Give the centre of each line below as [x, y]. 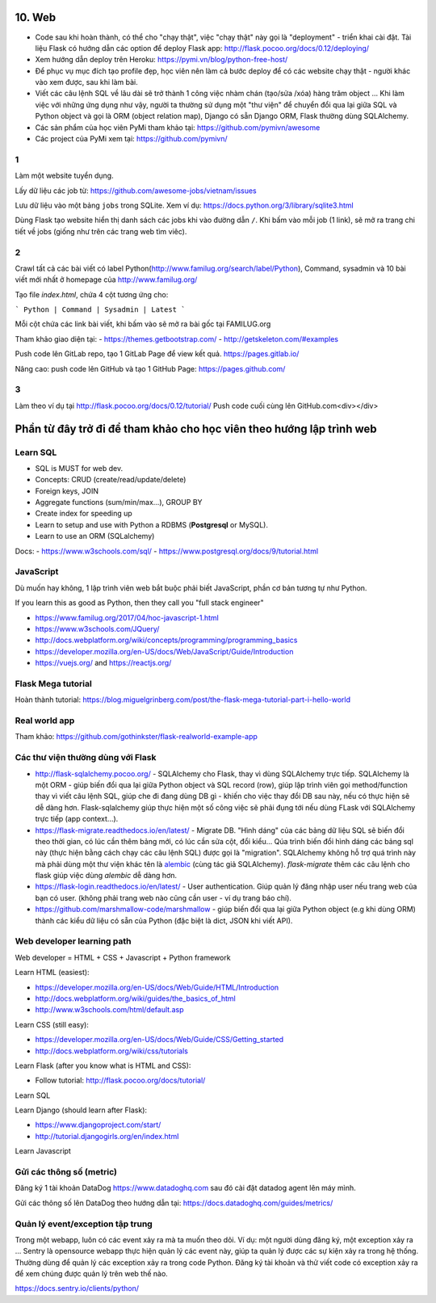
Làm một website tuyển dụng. [64, 176]
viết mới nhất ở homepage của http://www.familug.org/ [106, 280]
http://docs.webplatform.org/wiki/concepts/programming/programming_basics [166, 640]
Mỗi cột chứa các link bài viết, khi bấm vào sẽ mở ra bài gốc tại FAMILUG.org [143, 324]
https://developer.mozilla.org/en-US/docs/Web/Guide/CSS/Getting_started [159, 1040]
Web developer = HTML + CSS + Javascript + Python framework [123, 957]
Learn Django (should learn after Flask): [81, 1110]
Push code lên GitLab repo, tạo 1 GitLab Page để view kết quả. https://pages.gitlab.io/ [157, 354]
